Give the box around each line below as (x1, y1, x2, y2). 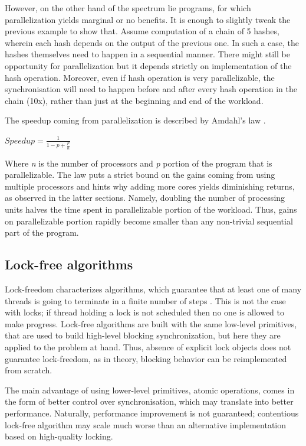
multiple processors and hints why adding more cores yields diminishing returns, (5, 180, 295, 192)
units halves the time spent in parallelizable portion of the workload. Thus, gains (5, 203, 297, 216)
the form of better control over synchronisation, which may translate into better (5, 395, 294, 408)
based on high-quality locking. (5, 430, 113, 442)
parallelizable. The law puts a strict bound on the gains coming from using (5, 168, 275, 181)
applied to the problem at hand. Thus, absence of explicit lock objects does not (5, 340, 291, 353)
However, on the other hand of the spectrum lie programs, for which (5, 2, 251, 14)
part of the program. (5, 226, 79, 239)
